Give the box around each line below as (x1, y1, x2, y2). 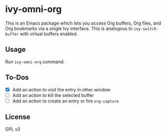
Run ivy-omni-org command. (5, 59, 65, 65)
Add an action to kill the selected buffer (12, 92, 94, 98)
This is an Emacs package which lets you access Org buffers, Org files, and (5, 20, 161, 26)
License (5, 113, 31, 121)
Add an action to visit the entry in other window (12, 86, 111, 92)
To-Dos (5, 73, 29, 82)
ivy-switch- (133, 26, 159, 31)
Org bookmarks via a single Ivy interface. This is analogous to (5, 25, 133, 31)
